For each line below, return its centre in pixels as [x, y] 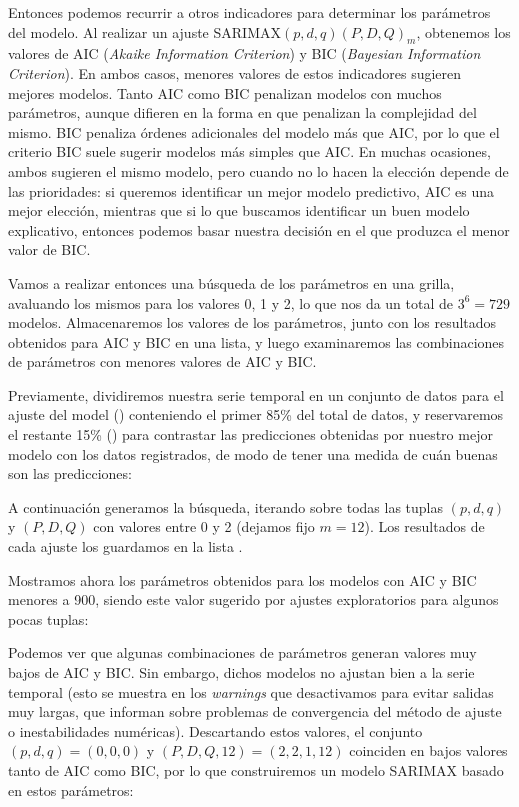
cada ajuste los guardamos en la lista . [125, 546]
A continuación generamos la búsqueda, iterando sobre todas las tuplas [225, 506]
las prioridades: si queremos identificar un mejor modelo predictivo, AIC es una [251, 190]
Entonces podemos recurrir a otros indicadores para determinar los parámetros [249, 12]
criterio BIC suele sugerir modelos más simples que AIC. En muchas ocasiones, [249, 151]
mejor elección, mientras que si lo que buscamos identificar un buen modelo [239, 210]
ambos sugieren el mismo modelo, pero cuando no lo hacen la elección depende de [258, 170]
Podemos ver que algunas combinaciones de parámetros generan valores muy [242, 652]
